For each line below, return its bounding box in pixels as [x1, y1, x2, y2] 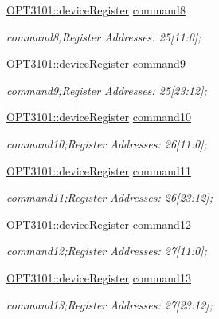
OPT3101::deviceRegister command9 [6, 55, 186, 72]
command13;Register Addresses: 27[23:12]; [6, 296, 213, 313]
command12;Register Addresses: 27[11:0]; [6, 242, 207, 259]
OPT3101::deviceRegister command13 [6, 269, 191, 286]
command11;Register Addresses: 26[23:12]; [6, 189, 213, 206]
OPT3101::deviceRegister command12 [6, 215, 191, 232]
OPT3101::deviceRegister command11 [6, 162, 191, 179]
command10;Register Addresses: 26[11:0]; [6, 135, 207, 152]
